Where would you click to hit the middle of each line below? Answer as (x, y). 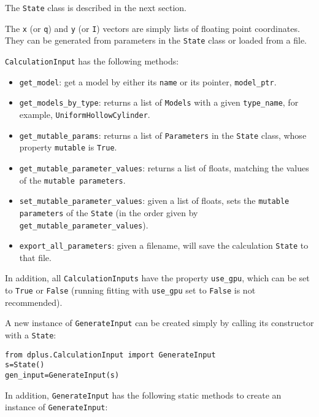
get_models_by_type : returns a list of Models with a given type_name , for (159, 102)
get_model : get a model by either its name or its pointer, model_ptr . (148, 81)
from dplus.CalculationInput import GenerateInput (110, 355)
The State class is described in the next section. (96, 7)
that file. (35, 257)
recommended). (34, 302)
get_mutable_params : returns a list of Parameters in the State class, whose (163, 135)
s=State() (25, 365)
